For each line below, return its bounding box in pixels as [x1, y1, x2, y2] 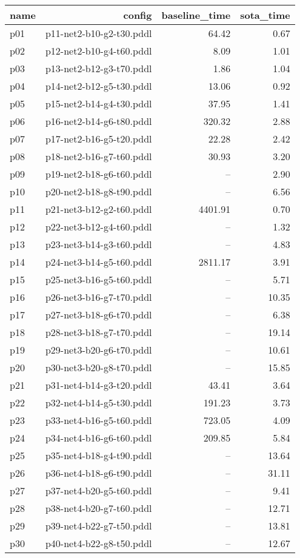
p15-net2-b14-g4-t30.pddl [45, 96, 152, 110]
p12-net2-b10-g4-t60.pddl [45, 44, 152, 58]
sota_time [240, 8, 290, 22]
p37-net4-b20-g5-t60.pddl [45, 483, 152, 497]
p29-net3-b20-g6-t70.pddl [45, 343, 152, 357]
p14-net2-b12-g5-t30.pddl [45, 79, 152, 93]
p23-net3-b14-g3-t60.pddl [45, 237, 152, 251]
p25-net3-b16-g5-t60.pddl [45, 272, 152, 286]
